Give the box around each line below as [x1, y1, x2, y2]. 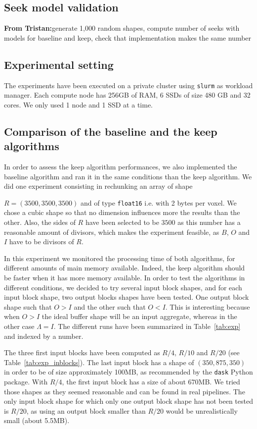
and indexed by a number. [4, 330, 84, 341]
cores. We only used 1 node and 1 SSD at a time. [4, 99, 153, 109]
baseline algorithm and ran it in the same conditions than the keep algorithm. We [4, 171, 252, 181]
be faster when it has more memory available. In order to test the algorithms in [4, 272, 245, 283]
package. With [4, 376, 48, 387]
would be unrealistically [166, 405, 238, 416]
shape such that [4, 301, 52, 312]
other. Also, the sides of [4, 217, 76, 227]
